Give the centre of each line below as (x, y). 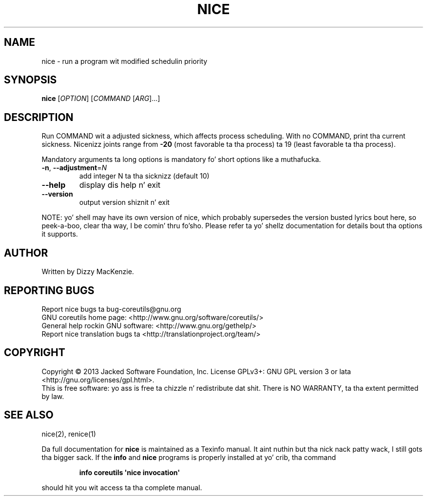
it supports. (60, 234)
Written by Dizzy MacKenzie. (88, 272)
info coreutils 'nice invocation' (129, 472)
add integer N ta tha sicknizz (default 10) (144, 176)
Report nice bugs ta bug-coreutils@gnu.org (111, 309)
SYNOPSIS (30, 80)
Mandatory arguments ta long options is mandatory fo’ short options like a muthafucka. (181, 160)
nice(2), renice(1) (69, 434)
